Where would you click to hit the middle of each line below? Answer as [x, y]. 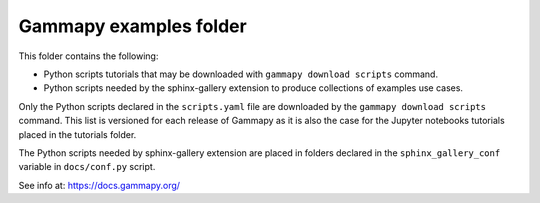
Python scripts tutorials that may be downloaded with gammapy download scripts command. [241, 74]
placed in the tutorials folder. [77, 134]
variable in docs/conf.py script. [87, 167]
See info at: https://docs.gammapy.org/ [99, 185]
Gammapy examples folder [132, 26]
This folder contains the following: [88, 56]
